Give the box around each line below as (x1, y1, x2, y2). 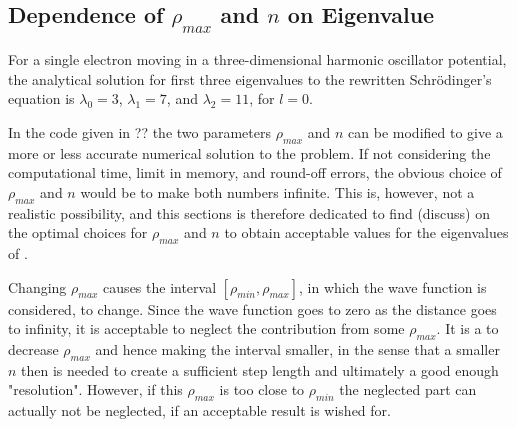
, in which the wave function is (298, 276, 487, 297)
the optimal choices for (8, 222, 148, 243)
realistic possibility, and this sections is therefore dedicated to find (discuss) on (8, 202, 490, 223)
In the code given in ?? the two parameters (8, 121, 272, 142)
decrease (8, 338, 59, 359)
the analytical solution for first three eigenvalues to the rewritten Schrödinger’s (8, 68, 492, 89)
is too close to (219, 379, 305, 400)
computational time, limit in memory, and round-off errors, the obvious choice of (8, 162, 502, 183)
